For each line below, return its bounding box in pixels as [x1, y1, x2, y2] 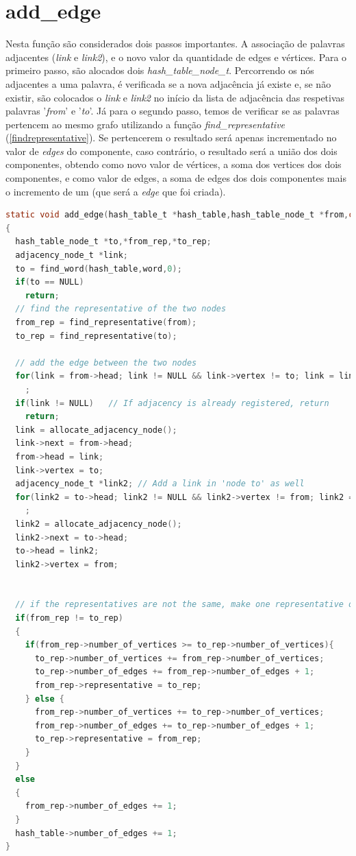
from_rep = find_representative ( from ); [15, 318, 197, 327]
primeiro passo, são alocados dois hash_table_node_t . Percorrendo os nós [5, 63, 314, 78]
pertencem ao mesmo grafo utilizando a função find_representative [5, 117, 285, 131]
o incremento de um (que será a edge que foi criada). [5, 184, 226, 198]
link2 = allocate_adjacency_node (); [15, 519, 182, 529]
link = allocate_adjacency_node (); [15, 425, 177, 435]
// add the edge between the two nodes [15, 357, 197, 368]
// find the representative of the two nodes [15, 304, 227, 314]
